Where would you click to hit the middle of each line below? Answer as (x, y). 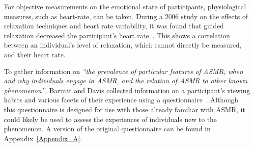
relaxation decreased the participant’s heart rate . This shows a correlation (117, 35)
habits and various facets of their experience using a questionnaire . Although (121, 100)
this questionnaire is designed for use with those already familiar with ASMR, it (125, 109)
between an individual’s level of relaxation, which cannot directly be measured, (123, 45)
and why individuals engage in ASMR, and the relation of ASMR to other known (126, 81)
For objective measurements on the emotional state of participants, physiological (125, 6)
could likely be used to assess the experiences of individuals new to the (110, 119)
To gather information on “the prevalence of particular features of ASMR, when (124, 71)
